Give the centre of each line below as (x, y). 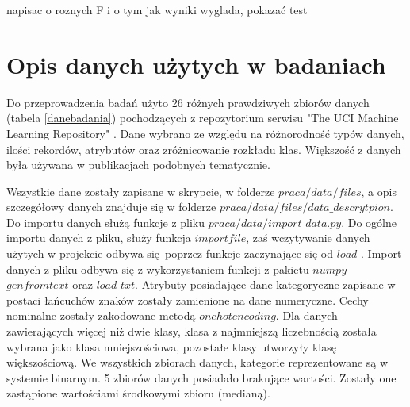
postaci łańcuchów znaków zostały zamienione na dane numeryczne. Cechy (188, 299)
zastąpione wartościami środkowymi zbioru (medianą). (138, 393)
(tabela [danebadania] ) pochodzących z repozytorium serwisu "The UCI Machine (203, 118)
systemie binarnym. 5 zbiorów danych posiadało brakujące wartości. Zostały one (201, 377)
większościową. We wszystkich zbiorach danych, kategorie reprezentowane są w (197, 362)
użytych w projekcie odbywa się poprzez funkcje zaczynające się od (170, 253)
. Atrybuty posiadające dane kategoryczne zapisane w (265, 284)
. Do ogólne (369, 222)
